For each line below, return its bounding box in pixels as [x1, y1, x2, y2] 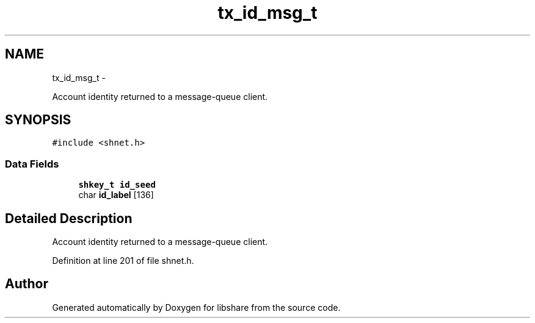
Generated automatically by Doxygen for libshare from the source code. [52, 302, 341, 313]
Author [5, 276, 48, 292]
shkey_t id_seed [78, 180, 156, 190]
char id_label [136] [78, 190, 154, 201]
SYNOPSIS [5, 112, 71, 128]
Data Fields [5, 157, 59, 170]
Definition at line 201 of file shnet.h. [52, 255, 194, 266]
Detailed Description [5, 210, 133, 226]
